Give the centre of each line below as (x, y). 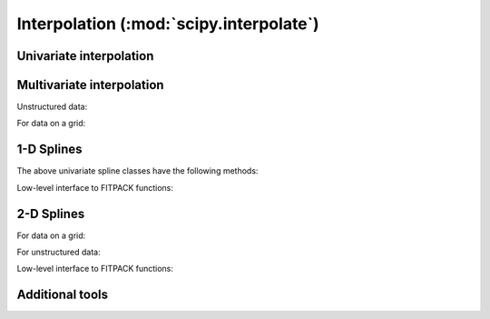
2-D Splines (51, 214)
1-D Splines (49, 150)
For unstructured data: (59, 252)
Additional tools (63, 295)
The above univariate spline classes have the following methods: (137, 171)
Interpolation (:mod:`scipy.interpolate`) (168, 24)
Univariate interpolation (85, 56)
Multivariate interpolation (90, 85)
